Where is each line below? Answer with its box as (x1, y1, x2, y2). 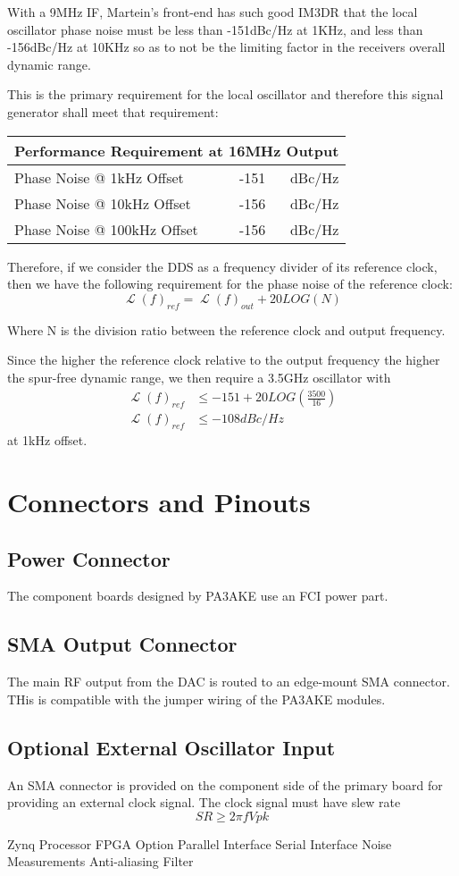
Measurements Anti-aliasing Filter (7, 852, 194, 871)
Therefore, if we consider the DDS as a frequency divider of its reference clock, (7, 257, 438, 275)
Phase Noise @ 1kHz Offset (14, 166, 184, 188)
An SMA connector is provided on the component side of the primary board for (7, 775, 443, 794)
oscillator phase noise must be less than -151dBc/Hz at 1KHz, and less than (7, 20, 423, 38)
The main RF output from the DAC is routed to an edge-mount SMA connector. (7, 672, 450, 691)
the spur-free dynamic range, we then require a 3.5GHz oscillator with (7, 367, 391, 386)
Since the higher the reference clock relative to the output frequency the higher (7, 350, 440, 369)
